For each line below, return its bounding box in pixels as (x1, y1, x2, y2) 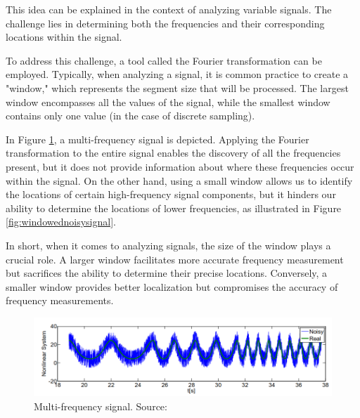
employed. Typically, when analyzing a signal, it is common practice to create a (6, 67, 349, 81)
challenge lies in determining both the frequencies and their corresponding (6, 15, 325, 30)
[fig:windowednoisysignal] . (6, 214, 116, 229)
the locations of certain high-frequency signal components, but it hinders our (6, 187, 336, 202)
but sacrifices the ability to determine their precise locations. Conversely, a (6, 266, 328, 280)
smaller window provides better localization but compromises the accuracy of (6, 279, 338, 294)
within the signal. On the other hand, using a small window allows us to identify (6, 173, 353, 188)
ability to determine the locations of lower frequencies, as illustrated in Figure (6, 200, 342, 215)
